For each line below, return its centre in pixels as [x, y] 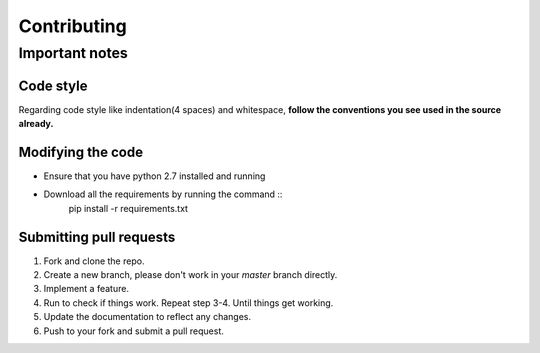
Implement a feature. [86, 289]
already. [36, 124]
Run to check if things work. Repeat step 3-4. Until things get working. [188, 302]
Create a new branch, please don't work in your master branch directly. [190, 275]
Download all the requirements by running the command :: [163, 194]
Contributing [72, 26]
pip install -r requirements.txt [128, 208]
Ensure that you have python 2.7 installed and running [154, 176]
